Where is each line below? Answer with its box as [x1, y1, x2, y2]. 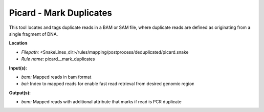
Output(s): [9, 90, 31, 95]
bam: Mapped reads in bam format [21, 74, 91, 80]
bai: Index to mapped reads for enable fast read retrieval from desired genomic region [21, 81, 195, 87]
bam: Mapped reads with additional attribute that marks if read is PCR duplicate [21, 99, 182, 105]
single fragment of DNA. [9, 31, 58, 37]
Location [9, 40, 28, 46]
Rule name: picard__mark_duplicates [21, 56, 95, 62]
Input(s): [9, 65, 27, 71]
